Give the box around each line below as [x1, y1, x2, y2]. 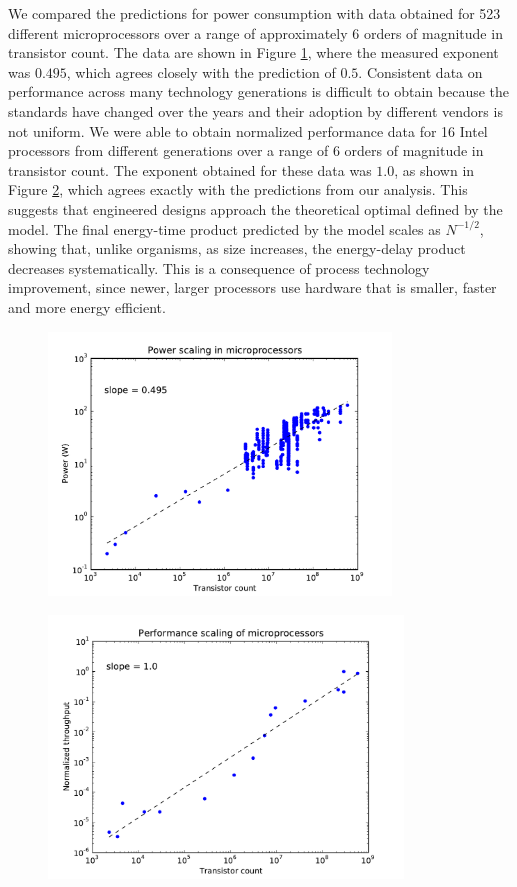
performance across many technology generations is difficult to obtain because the [8, 81, 510, 102]
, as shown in [394, 159, 475, 180]
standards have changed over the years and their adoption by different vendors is [8, 100, 503, 121]
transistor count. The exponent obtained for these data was [8, 159, 372, 180]
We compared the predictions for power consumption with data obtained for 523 [8, 3, 501, 23]
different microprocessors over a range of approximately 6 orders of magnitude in [8, 22, 503, 43]
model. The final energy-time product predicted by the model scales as [8, 218, 441, 239]
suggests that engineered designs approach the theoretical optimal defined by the [8, 198, 503, 219]
